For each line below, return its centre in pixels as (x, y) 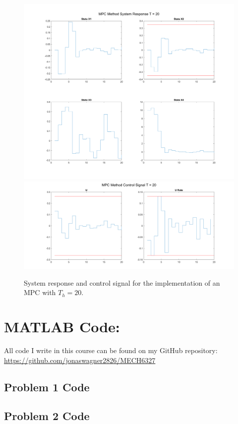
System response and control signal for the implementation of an (122, 282)
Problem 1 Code (47, 387)
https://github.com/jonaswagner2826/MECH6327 (80, 360)
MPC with (40, 292)
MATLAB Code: (62, 327)
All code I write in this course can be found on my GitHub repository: (111, 350)
